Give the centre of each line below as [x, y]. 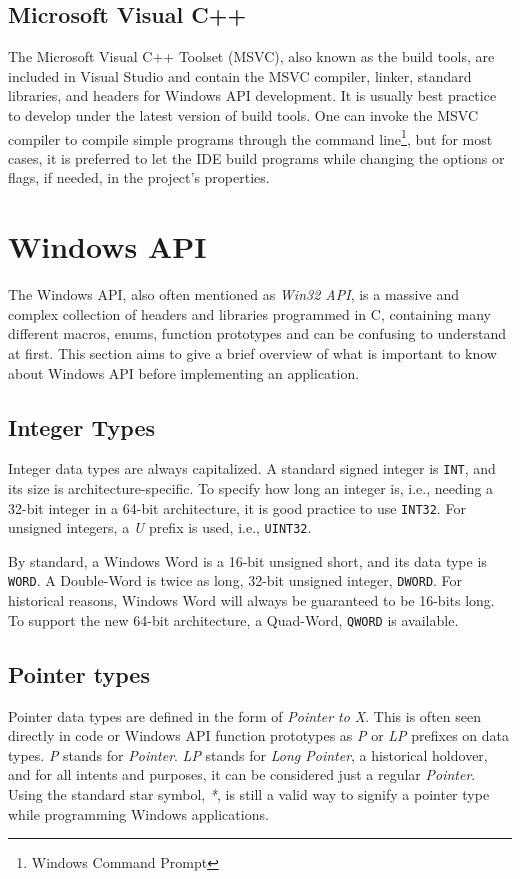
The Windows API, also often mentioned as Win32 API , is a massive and [233, 294]
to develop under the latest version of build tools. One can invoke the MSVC [243, 114]
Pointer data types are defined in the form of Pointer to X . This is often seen [244, 715]
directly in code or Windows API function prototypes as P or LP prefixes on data [259, 735]
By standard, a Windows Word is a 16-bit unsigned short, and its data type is [247, 560]
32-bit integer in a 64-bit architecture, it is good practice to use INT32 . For [237, 507]
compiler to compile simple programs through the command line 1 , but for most [250, 137]
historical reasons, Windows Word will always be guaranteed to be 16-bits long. [251, 600]
